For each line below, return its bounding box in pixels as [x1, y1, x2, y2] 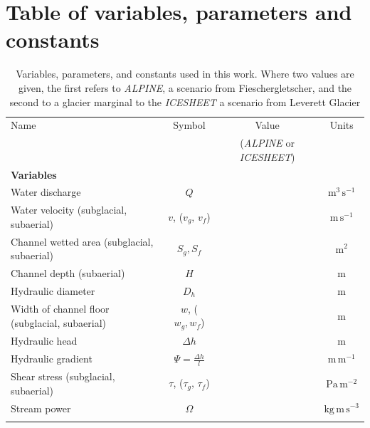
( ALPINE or [240, 135, 295, 150]
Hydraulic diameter [11, 283, 95, 298]
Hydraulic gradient [11, 351, 92, 366]
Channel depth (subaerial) [11, 266, 125, 281]
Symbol [173, 118, 206, 132]
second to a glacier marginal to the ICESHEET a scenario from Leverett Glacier [9, 94, 361, 109]
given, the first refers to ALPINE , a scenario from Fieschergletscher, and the [18, 80, 352, 95]
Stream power [11, 400, 71, 415]
